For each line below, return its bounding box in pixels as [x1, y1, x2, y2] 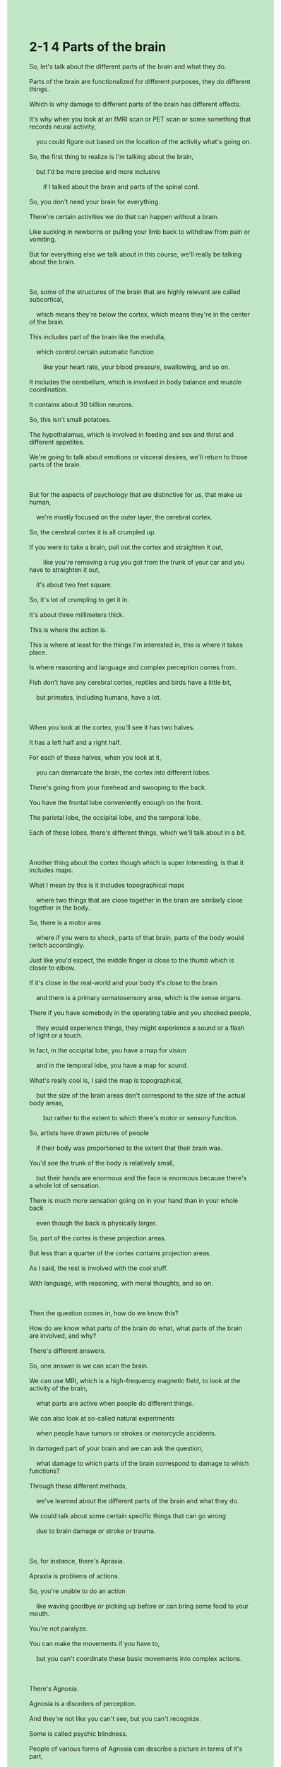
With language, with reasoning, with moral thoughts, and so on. [29, 1279, 214, 1287]
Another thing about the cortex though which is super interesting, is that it [29, 858, 244, 867]
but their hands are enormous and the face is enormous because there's [35, 1173, 247, 1182]
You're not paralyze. [29, 1624, 88, 1633]
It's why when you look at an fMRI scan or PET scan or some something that [29, 115, 251, 123]
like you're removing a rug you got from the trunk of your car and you [42, 558, 245, 566]
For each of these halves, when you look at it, [29, 753, 162, 761]
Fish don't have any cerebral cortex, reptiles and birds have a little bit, [29, 678, 232, 686]
